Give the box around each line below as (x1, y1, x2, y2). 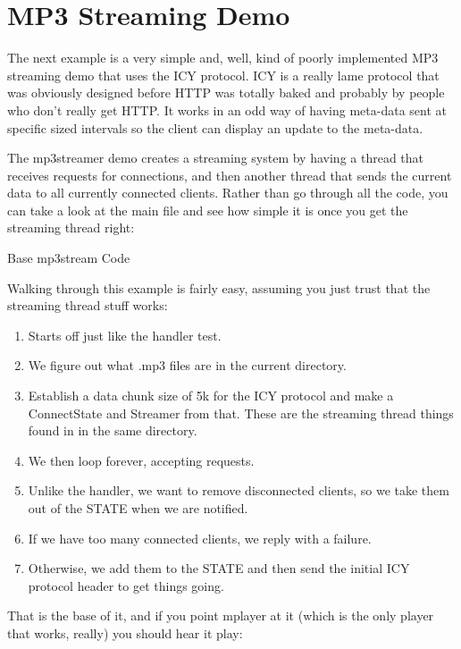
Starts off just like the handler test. (28, 325, 222, 344)
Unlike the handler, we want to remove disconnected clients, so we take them (28, 481, 449, 500)
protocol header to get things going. (28, 576, 224, 594)
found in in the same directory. (28, 421, 197, 440)
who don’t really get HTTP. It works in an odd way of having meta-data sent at (7, 100, 447, 119)
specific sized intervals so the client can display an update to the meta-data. (7, 118, 423, 137)
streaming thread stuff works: (7, 296, 168, 315)
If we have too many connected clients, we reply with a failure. (28, 528, 372, 547)
